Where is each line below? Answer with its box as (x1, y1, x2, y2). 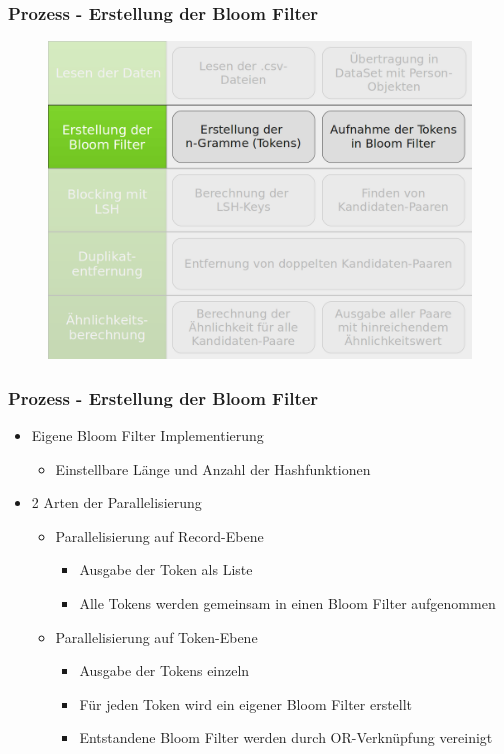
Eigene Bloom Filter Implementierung (31, 425, 264, 446)
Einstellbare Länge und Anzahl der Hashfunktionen (55, 458, 371, 479)
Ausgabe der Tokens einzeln (79, 660, 250, 681)
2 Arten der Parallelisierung (31, 492, 202, 513)
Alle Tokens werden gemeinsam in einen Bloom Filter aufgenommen (79, 593, 496, 613)
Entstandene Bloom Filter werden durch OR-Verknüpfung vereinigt (79, 727, 493, 748)
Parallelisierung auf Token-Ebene (55, 626, 258, 647)
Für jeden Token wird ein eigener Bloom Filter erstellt (79, 693, 413, 714)
